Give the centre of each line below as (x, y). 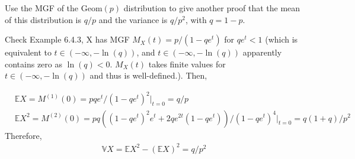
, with (196, 19)
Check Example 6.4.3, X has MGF (67, 39)
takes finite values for (187, 64)
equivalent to (28, 52)
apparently (262, 52)
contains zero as (34, 64)
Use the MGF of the (42, 8)
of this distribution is (43, 19)
